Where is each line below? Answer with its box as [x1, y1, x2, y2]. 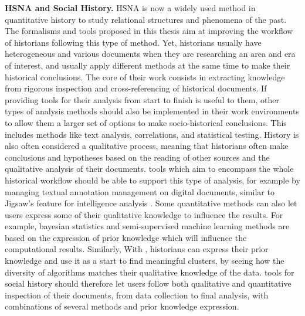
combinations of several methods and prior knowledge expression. [5, 300, 239, 312]
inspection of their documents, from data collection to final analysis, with [5, 288, 269, 301]
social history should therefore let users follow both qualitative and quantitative [5, 277, 292, 290]
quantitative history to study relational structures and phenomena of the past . [5, 13, 287, 25]
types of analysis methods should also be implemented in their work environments [5, 105, 299, 117]
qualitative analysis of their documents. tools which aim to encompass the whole [5, 162, 294, 175]
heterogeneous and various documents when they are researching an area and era [5, 47, 296, 60]
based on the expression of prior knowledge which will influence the [5, 231, 247, 243]
